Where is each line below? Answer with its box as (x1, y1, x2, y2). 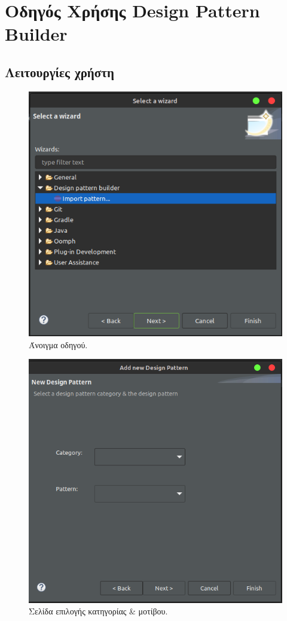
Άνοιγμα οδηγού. (29, 338, 88, 351)
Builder (5, 22, 68, 46)
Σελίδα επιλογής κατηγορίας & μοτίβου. (29, 605, 168, 617)
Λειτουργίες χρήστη (5, 62, 114, 81)
